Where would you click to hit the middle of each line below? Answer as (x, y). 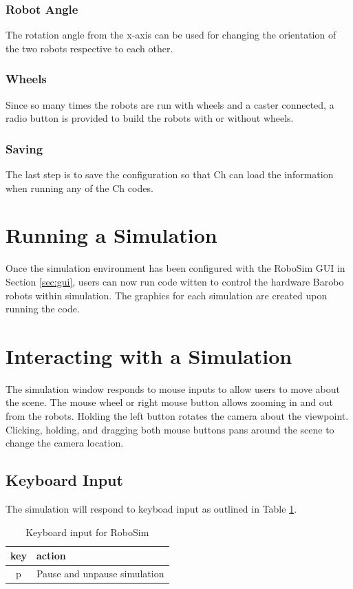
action (51, 556)
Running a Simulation (111, 235)
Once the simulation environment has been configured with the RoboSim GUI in (175, 268)
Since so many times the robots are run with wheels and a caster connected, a (170, 104)
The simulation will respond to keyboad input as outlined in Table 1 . (151, 509)
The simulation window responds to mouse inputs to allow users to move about (173, 388)
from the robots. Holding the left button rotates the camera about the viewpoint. (177, 416)
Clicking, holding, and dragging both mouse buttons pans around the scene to (170, 429)
